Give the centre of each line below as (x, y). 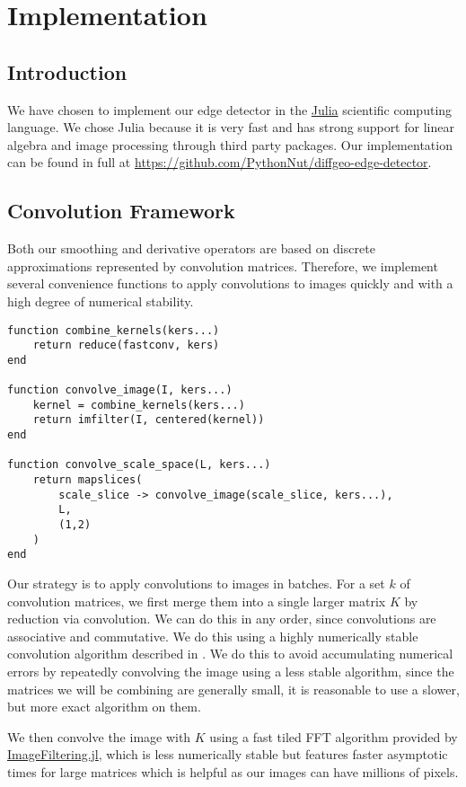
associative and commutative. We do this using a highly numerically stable (213, 636)
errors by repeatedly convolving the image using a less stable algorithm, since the (231, 671)
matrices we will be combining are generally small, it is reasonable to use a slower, (233, 689)
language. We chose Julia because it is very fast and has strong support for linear (231, 127)
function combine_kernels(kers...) (114, 330)
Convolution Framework (121, 211)
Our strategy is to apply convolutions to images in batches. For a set (196, 584)
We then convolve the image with (99, 736)
